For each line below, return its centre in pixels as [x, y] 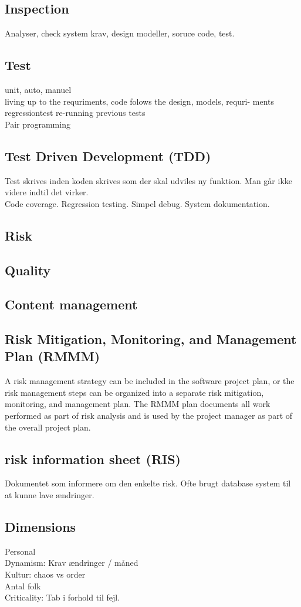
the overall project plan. [48, 427]
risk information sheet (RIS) [93, 458]
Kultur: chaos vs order [45, 574]
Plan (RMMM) [53, 356]
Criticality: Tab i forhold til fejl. [62, 597]
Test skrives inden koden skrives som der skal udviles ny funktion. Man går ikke [148, 180]
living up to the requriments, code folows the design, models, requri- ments [140, 101]
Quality [28, 270]
